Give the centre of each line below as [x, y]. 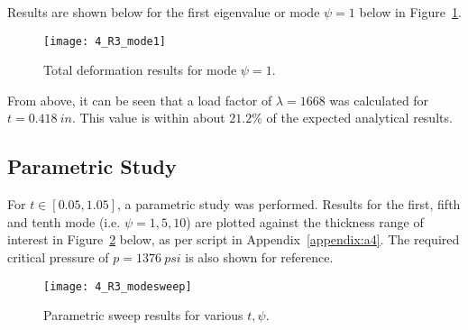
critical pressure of [58, 257]
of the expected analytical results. [359, 118]
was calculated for [379, 100]
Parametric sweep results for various [143, 315]
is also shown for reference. [259, 257]
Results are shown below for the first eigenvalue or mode [164, 12]
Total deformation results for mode [140, 70]
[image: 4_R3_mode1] [105, 41]
